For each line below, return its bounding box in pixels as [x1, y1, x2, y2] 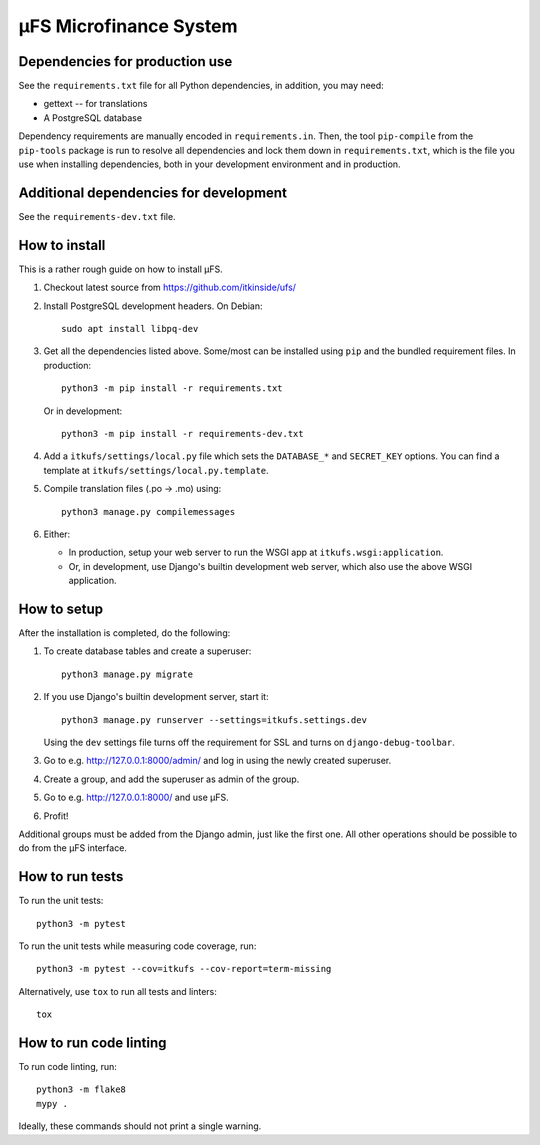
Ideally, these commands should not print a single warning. [18, 1120, 262, 1132]
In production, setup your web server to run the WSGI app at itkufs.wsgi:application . [68, 546, 444, 559]
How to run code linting [18, 1034, 167, 1051]
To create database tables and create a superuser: [43, 645, 252, 657]
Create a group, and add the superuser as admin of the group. [43, 773, 300, 785]
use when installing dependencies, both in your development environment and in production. [18, 158, 401, 170]
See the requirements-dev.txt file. [18, 210, 176, 222]
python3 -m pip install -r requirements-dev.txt [61, 428, 304, 439]
